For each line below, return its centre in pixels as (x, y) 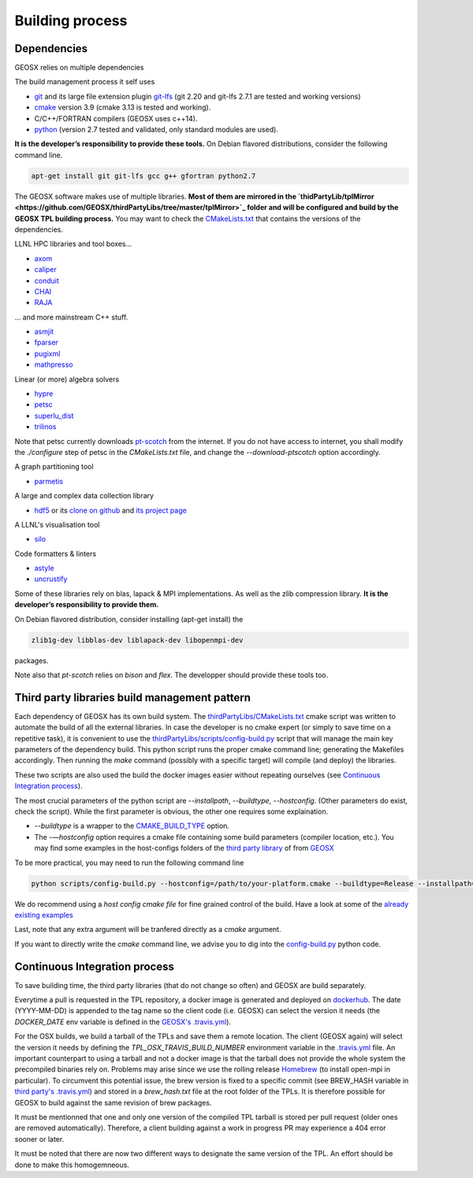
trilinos (45, 427)
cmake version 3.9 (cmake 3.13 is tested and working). (123, 107)
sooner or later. (39, 1139)
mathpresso (54, 365)
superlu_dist (54, 416)
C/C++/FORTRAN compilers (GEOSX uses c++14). (116, 118)
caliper (45, 270)
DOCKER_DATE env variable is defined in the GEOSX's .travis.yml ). (123, 1022)
